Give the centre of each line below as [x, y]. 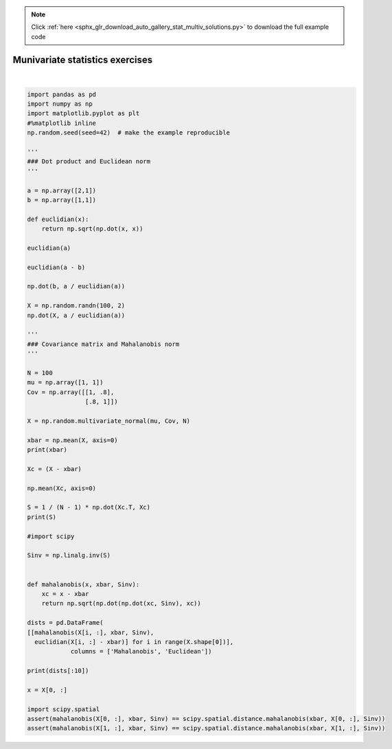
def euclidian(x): [58, 219]
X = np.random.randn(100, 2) [76, 306]
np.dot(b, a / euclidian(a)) [76, 286]
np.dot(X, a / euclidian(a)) [76, 315]
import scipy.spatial [64, 709]
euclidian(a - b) [56, 267]
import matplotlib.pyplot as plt [83, 114]
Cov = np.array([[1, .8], [71, 392]
